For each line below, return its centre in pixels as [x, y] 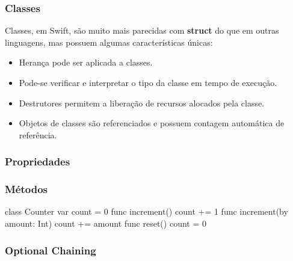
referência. [38, 134]
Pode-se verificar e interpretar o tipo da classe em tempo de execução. [148, 82]
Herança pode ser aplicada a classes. [86, 62]
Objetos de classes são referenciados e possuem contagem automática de [152, 123]
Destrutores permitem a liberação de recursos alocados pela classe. [142, 103]
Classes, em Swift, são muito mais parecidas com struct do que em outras [142, 30]
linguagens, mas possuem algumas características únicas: [109, 42]
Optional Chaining [51, 250]
